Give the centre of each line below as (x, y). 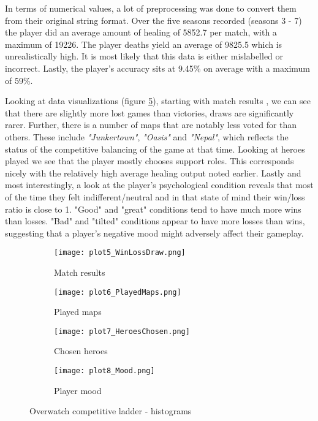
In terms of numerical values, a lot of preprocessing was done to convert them (151, 8)
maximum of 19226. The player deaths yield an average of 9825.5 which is (144, 44)
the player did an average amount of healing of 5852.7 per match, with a (141, 32)
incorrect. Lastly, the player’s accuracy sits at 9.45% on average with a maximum (158, 68)
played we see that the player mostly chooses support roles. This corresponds (150, 161)
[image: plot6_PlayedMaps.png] (118, 292)
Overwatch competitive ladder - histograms (111, 411)
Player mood (78, 390)
